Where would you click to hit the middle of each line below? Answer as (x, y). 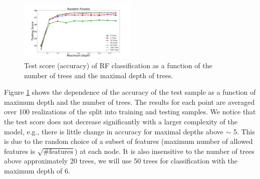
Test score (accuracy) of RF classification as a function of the (118, 65)
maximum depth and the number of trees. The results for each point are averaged (129, 102)
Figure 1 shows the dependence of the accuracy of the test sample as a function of (130, 92)
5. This (244, 131)
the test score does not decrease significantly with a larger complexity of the (121, 122)
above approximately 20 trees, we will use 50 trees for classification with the (121, 161)
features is (20, 151)
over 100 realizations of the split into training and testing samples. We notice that (130, 112)
